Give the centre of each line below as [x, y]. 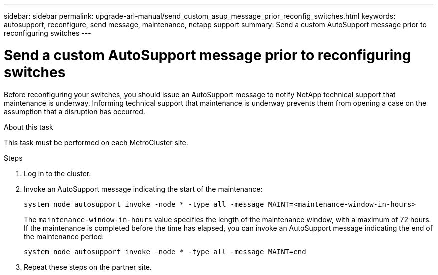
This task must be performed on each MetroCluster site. [96, 142]
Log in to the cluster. [58, 173]
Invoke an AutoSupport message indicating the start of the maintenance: [143, 189]
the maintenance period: [64, 236]
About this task [29, 127]
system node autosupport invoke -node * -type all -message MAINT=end [165, 251]
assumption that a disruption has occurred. [75, 111]
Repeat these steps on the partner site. [88, 267]
